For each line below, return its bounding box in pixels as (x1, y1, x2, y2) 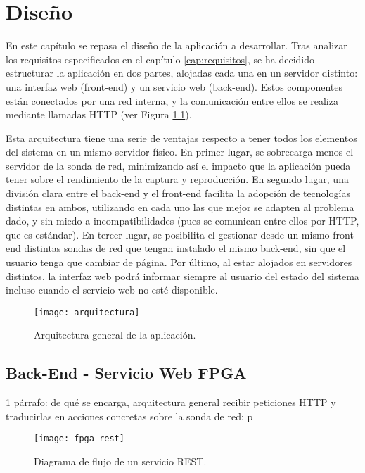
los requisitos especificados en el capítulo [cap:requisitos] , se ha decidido (6, 51, 314, 66)
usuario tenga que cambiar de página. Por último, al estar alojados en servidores (6, 255, 352, 270)
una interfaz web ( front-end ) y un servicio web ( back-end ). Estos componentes (6, 79, 342, 94)
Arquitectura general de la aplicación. (34, 327, 196, 342)
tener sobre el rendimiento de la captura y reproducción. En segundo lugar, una (6, 172, 349, 187)
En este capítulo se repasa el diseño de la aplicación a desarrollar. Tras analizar (6, 38, 347, 53)
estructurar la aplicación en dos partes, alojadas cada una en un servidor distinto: (6, 65, 358, 80)
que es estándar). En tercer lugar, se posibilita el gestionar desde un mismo (6, 227, 330, 241)
